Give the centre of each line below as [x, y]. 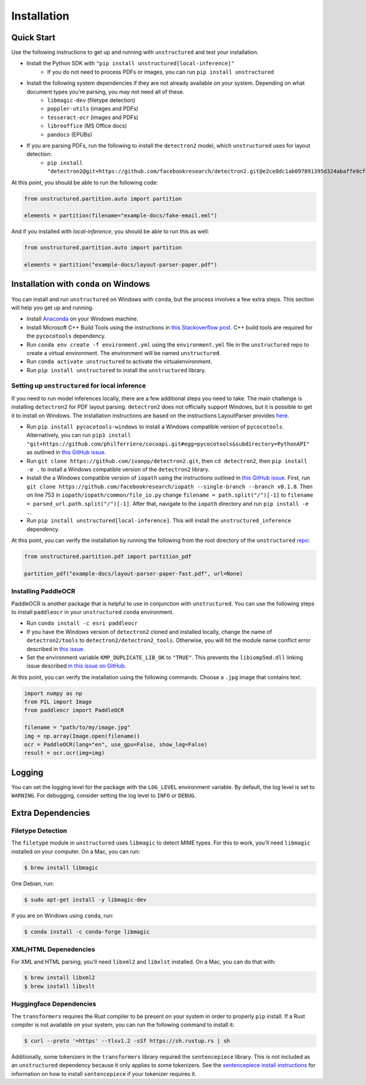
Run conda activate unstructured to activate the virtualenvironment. [120, 362]
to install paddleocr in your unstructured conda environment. [92, 612]
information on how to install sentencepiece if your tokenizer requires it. [104, 1073]
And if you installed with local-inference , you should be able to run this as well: [110, 231]
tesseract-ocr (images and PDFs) [93, 117]
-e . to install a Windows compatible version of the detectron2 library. [118, 469]
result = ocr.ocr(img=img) [64, 753]
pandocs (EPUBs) [70, 134]
